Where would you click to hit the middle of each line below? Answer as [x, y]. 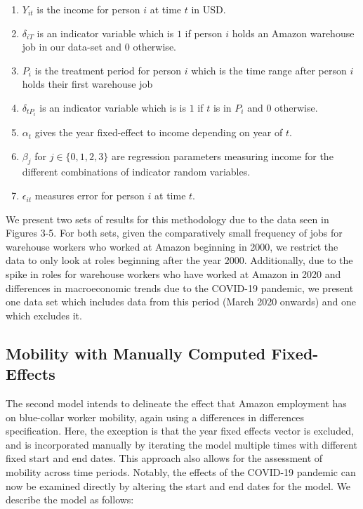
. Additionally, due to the [298, 260]
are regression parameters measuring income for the [222, 156]
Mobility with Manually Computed [136, 353]
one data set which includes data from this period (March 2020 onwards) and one [181, 302]
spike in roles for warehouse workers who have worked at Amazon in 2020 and [173, 274]
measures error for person [90, 196]
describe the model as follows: [70, 500]
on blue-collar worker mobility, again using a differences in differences [155, 417]
